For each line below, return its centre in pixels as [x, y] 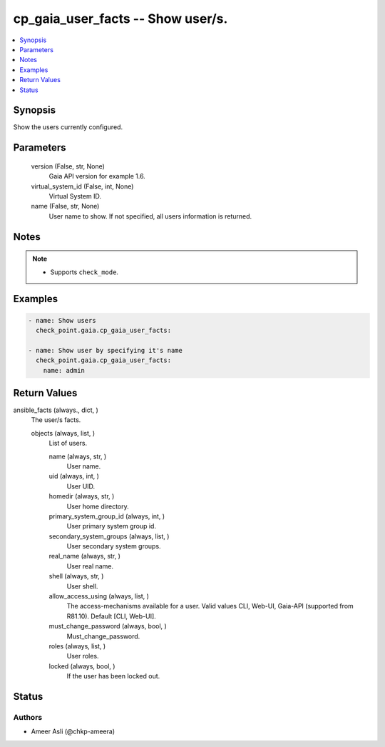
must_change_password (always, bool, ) [108, 626]
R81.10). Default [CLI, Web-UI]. [111, 616]
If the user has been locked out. [113, 676]
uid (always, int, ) [74, 476]
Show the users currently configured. [68, 127]
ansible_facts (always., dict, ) [56, 410]
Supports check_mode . [84, 272]
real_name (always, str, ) [85, 556]
